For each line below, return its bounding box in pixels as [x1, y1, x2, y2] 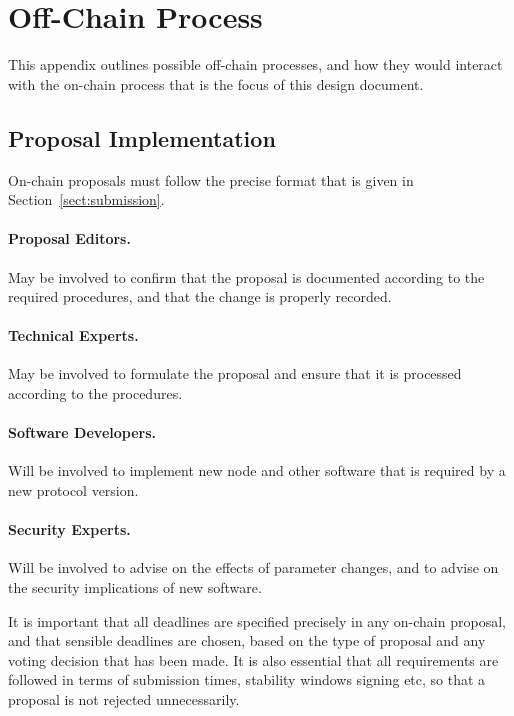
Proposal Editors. [8, 228, 131, 249]
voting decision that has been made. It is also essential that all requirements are [8, 649, 499, 670]
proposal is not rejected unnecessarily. [8, 689, 240, 710]
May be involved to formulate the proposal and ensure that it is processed [8, 363, 462, 384]
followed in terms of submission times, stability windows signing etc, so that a [8, 669, 486, 690]
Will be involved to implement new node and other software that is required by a [8, 460, 506, 481]
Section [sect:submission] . [8, 189, 165, 210]
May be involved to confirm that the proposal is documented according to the [8, 266, 485, 287]
